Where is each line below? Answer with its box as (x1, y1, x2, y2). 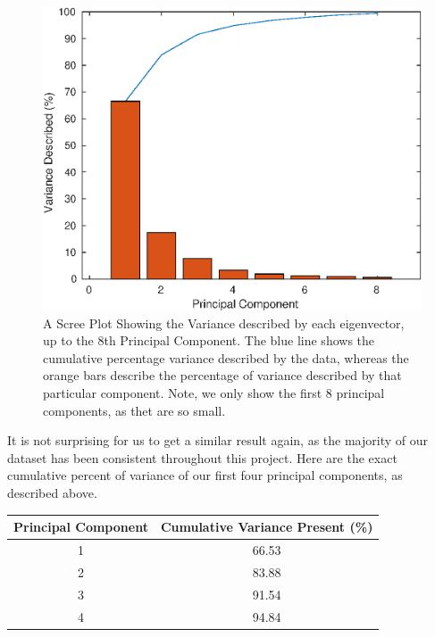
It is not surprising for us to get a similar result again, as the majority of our (7, 431, 428, 450)
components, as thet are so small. (43, 401, 226, 419)
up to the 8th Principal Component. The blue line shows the (43, 331, 375, 350)
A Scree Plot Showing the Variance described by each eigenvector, (43, 313, 405, 332)
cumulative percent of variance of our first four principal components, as (7, 466, 403, 484)
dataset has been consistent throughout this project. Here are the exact (7, 448, 397, 467)
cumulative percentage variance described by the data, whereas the (43, 348, 409, 367)
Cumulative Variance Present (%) (160, 517, 373, 536)
